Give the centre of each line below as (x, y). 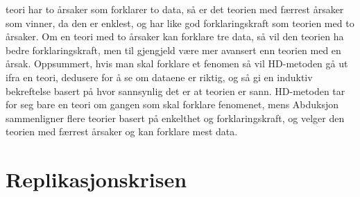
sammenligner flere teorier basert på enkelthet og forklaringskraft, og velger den (175, 118)
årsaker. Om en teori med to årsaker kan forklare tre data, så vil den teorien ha (175, 36)
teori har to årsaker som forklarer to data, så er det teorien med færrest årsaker (175, 9)
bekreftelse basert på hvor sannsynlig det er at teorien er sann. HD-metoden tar (175, 91)
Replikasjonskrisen (96, 179)
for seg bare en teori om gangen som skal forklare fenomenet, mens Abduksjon (172, 104)
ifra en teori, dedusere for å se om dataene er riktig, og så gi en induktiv (159, 77)
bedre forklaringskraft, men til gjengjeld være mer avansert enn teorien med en (173, 50)
